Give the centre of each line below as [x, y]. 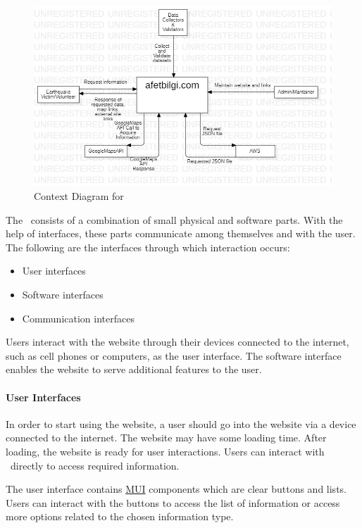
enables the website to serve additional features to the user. [134, 369]
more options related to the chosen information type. [120, 516]
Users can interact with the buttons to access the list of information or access [173, 502]
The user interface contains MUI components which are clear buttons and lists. [176, 489]
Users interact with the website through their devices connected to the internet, [177, 342]
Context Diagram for [79, 195]
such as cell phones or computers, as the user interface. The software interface [174, 355]
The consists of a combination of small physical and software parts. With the [174, 219]
